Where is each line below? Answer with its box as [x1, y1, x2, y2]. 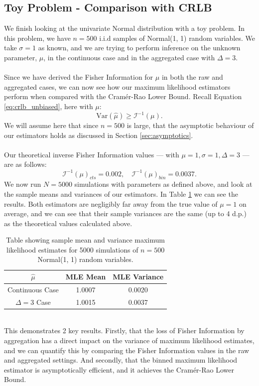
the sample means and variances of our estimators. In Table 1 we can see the [4, 188, 238, 199]
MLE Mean [65, 271, 106, 282]
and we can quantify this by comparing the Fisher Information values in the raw [4, 345, 250, 355]
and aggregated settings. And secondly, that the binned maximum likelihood [4, 355, 238, 365]
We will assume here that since [4, 120, 99, 130]
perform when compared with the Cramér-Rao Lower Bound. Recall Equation [4, 91, 242, 102]
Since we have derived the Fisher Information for [4, 72, 153, 82]
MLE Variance [113, 271, 164, 282]
